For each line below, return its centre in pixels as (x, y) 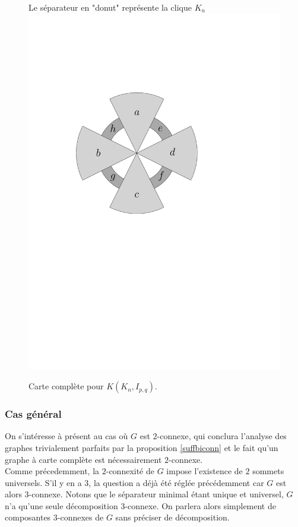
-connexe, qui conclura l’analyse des (222, 436)
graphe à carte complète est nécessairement (83, 459)
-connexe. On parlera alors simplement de (200, 505)
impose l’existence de (205, 471)
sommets (268, 471)
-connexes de (80, 517)
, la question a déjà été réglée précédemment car (176, 482)
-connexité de (130, 471)
